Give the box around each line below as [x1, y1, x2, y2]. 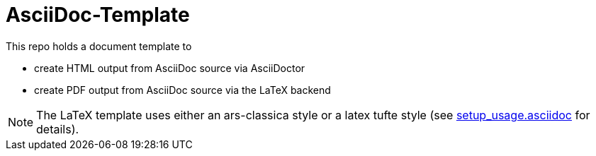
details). [36, 121, 79, 136]
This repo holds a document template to [6, 40, 192, 52]
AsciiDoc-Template [6, 3, 190, 27]
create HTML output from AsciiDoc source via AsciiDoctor [34, 61, 305, 74]
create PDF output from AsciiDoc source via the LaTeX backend [34, 83, 331, 96]
